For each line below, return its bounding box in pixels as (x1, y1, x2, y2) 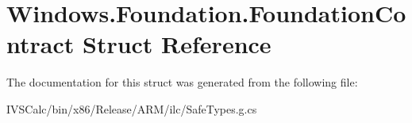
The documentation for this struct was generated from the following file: (6, 74, 358, 90)
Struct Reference (82, 28, 271, 60)
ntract (6, 28, 75, 60)
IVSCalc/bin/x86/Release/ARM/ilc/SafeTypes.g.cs (6, 100, 257, 117)
